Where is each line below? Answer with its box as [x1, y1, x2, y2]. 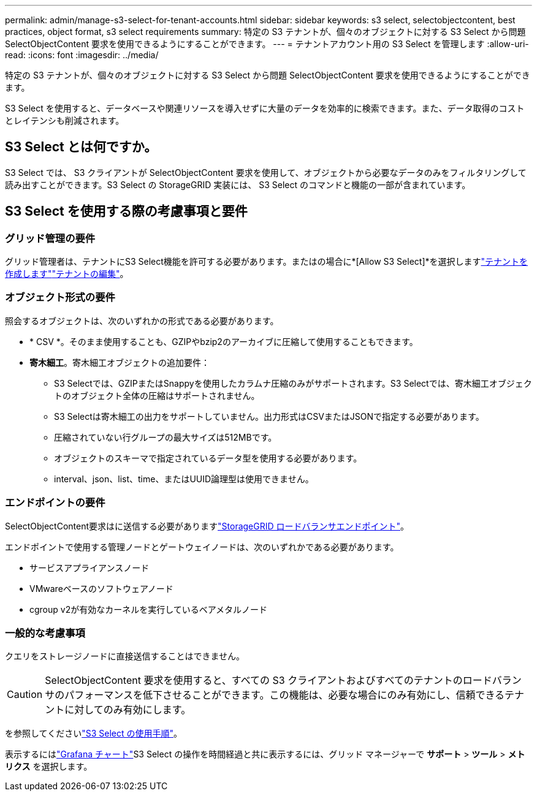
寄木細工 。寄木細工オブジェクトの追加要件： [29, 357, 210, 368]
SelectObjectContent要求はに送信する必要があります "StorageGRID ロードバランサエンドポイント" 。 [5, 520, 409, 531]
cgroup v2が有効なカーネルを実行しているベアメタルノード [29, 604, 268, 615]
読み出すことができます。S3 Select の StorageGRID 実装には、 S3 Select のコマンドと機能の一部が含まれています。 [5, 179, 471, 190]
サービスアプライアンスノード [29, 562, 150, 573]
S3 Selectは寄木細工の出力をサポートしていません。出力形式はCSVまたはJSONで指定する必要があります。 [54, 411, 484, 422]
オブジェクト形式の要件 [5, 291, 115, 304]
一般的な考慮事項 [5, 626, 85, 639]
